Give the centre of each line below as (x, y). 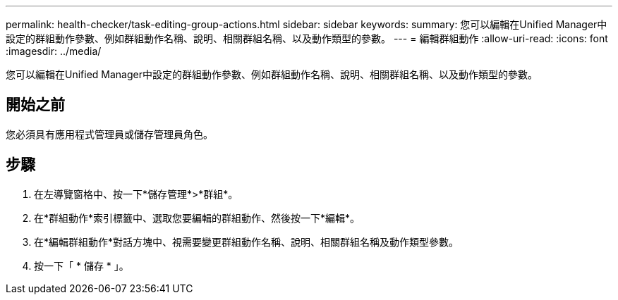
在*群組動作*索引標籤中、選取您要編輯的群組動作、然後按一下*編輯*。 (197, 218)
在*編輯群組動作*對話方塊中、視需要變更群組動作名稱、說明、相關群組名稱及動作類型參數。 (247, 242)
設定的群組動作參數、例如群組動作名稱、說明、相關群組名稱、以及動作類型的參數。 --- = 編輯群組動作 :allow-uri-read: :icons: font (307, 38)
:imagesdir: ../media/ (54, 51)
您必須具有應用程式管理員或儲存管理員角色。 (109, 134)
